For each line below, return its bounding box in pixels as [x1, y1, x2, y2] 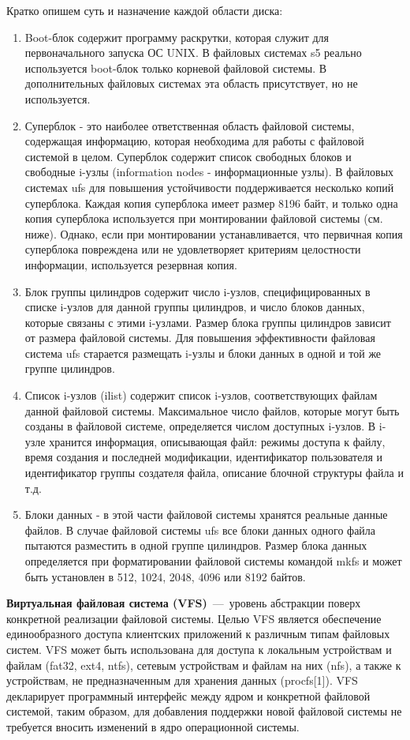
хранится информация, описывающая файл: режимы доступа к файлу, [49, 433, 386, 449]
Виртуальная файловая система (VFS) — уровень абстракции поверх [6, 595, 361, 611]
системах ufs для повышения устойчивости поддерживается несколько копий [24, 178, 394, 195]
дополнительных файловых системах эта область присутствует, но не [24, 75, 358, 92]
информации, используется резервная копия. [24, 256, 237, 272]
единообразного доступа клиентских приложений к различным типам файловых [6, 625, 390, 642]
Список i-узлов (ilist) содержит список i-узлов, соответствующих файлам [24, 387, 378, 404]
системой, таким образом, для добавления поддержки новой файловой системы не [6, 703, 402, 719]
